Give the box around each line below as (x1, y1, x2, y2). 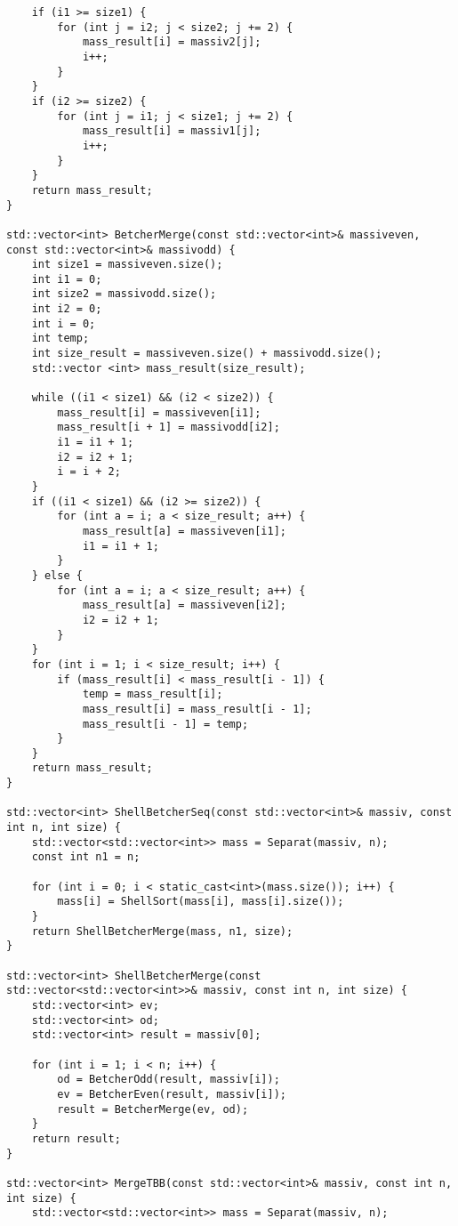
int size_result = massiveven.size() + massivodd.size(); (31, 347, 382, 360)
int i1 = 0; (31, 272, 102, 286)
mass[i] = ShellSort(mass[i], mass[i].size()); (57, 895, 344, 908)
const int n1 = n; (31, 851, 141, 864)
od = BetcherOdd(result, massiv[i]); (57, 1073, 280, 1086)
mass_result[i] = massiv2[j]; (82, 36, 261, 49)
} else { (31, 569, 83, 582)
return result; (31, 1132, 121, 1145)
